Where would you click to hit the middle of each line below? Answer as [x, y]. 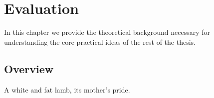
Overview [29, 68]
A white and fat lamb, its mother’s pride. [67, 89]
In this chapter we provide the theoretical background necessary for [107, 32]
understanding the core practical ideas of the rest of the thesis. [100, 42]
